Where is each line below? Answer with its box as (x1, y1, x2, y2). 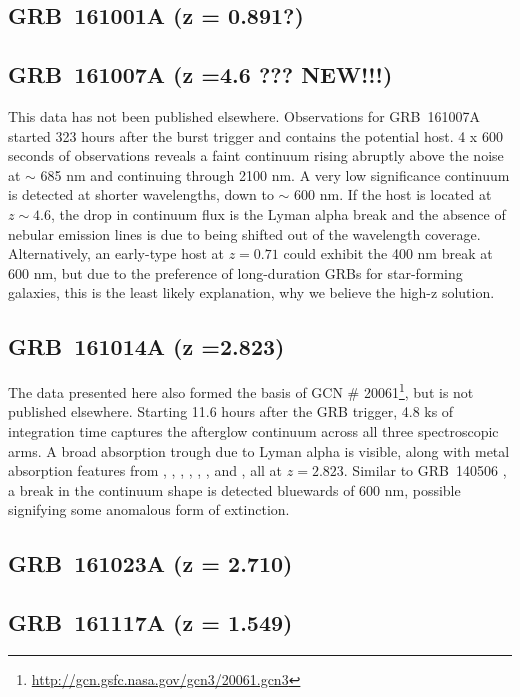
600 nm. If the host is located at (294, 184, 492, 205)
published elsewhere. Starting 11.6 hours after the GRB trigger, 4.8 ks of (8, 401, 454, 422)
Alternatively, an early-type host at (8, 243, 225, 264)
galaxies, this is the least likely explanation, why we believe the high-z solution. (8, 282, 495, 303)
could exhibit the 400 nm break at (283, 243, 493, 264)
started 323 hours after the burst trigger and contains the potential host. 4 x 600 (8, 125, 503, 146)
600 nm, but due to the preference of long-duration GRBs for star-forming (8, 262, 463, 283)
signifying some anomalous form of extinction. (8, 499, 290, 520)
